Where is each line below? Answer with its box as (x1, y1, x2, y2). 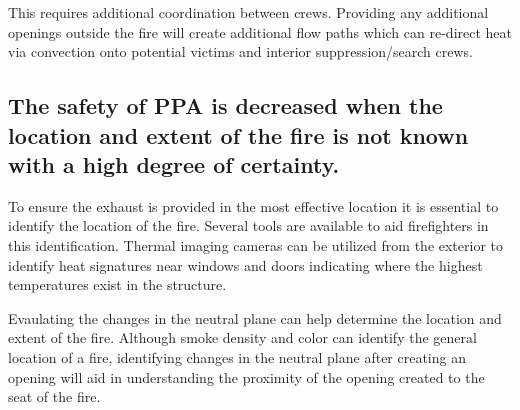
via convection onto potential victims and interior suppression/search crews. (8, 41, 473, 62)
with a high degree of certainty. (8, 148, 340, 179)
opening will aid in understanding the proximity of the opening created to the (8, 366, 485, 387)
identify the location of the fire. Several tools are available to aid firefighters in (8, 215, 489, 236)
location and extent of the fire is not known (8, 119, 469, 150)
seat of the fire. (8, 386, 101, 407)
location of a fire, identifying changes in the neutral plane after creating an (8, 346, 466, 367)
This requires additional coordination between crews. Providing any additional (8, 2, 489, 22)
